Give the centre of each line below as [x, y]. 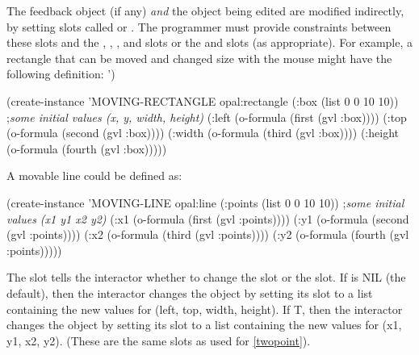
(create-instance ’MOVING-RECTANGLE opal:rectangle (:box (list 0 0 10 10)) [203, 100]
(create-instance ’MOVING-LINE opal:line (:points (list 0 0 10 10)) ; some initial [205, 202]
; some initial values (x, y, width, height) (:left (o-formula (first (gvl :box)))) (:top [207, 117]
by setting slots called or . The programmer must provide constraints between [199, 26]
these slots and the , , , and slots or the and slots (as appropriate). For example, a [210, 42]
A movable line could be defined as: [94, 175]
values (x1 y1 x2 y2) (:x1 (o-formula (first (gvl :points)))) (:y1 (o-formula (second [208, 218]
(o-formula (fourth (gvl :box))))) [87, 148]
